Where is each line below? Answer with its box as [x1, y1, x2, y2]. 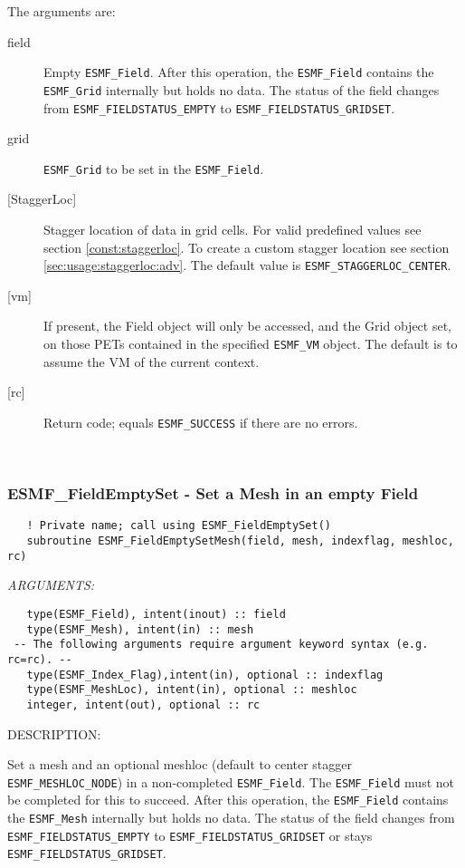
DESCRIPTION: [7, 724, 101, 743]
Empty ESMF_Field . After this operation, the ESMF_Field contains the [43, 63, 434, 82]
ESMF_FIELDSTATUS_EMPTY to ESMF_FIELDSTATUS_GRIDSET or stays [7, 825, 373, 844]
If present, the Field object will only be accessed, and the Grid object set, [43, 316, 451, 335]
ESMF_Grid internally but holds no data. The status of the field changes [43, 80, 440, 99]
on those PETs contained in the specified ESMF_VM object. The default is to [43, 334, 458, 353]
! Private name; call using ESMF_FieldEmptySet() [26, 519, 331, 533]
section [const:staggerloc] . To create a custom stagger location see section [43, 237, 450, 256]
